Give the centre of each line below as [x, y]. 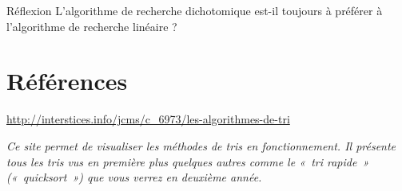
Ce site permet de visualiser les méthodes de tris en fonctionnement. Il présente [201, 145]
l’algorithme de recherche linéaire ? [92, 26]
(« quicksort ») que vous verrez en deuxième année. [134, 177]
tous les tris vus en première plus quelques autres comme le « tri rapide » [188, 161]
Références [67, 81]
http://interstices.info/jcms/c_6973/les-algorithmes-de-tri [148, 119]
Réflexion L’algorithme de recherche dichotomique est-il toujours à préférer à [195, 10]
